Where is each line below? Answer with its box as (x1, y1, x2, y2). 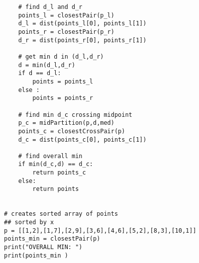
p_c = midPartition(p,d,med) (18, 119, 114, 127)
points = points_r (32, 94, 93, 102)
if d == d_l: (18, 70, 61, 77)
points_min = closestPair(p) (4, 235, 100, 243)
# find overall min (18, 152, 83, 160)
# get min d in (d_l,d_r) (18, 53, 104, 60)
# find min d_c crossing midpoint (18, 111, 132, 118)
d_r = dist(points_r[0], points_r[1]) (18, 36, 147, 44)
